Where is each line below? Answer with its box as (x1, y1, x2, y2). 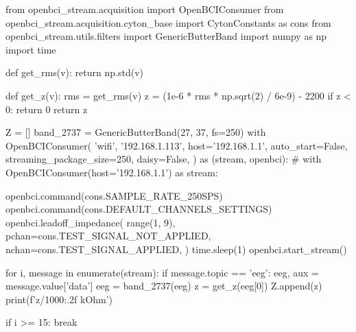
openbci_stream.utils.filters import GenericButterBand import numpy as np (5, 29, 327, 43)
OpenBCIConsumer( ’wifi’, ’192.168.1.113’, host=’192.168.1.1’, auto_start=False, (5, 138, 348, 152)
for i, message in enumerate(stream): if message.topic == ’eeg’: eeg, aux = (5, 265, 319, 279)
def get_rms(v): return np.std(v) (5, 65, 143, 80)
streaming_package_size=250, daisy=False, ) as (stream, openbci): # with (5, 152, 322, 166)
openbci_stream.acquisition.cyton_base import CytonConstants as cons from (5, 15, 331, 29)
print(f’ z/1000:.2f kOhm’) (5, 292, 113, 306)
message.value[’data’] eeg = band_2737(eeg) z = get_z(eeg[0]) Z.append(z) (5, 278, 322, 293)
